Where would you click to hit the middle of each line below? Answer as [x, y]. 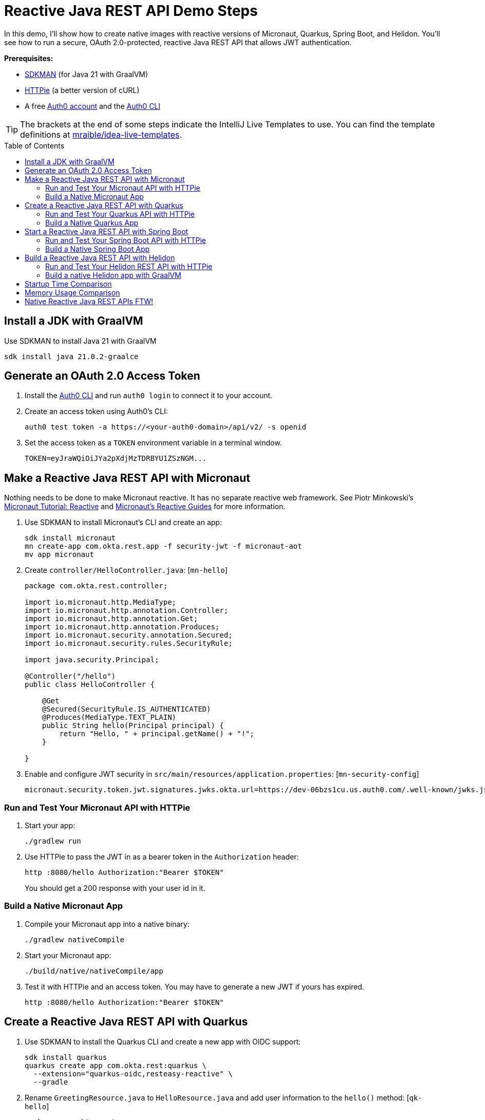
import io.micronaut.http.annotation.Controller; [127, 611]
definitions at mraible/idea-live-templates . [101, 134]
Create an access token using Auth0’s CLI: [96, 412]
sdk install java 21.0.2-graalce [71, 356]
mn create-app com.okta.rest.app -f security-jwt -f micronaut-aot [163, 546]
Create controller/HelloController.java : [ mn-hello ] [126, 570]
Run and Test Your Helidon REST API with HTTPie [129, 266]
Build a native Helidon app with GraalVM [113, 275]
